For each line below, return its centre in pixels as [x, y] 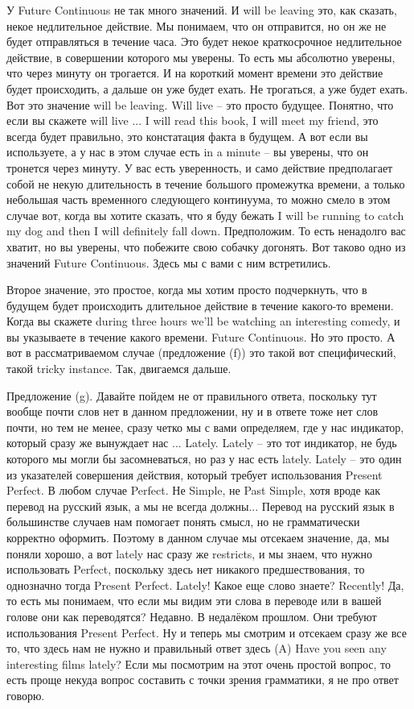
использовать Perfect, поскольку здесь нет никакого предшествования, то [186, 569]
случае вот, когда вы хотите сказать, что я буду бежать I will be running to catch [205, 215]
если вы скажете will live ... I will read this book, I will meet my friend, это [193, 120]
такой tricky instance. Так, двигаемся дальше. [119, 369]
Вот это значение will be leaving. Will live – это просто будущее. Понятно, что [200, 104]
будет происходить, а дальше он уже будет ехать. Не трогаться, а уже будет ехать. [207, 88]
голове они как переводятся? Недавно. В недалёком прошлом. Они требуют [192, 616]
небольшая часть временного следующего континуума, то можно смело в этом [199, 199]
